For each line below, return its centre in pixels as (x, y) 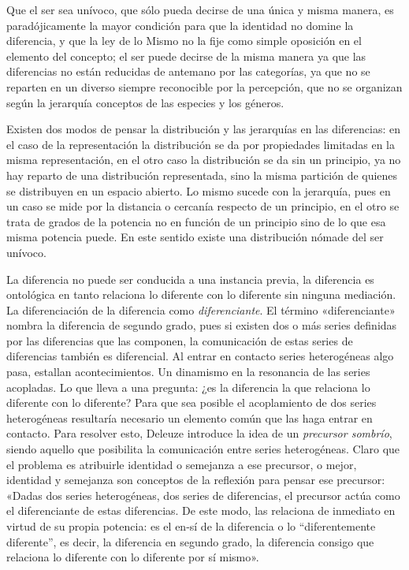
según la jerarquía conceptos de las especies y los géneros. (145, 102)
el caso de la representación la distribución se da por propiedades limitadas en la (201, 144)
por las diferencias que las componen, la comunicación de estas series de (180, 340)
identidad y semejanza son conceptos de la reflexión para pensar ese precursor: (196, 480)
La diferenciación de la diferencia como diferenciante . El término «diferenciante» (201, 309)
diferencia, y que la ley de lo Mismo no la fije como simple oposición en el (184, 41)
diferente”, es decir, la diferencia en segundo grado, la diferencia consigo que (190, 541)
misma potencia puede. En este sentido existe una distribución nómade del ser (195, 237)
